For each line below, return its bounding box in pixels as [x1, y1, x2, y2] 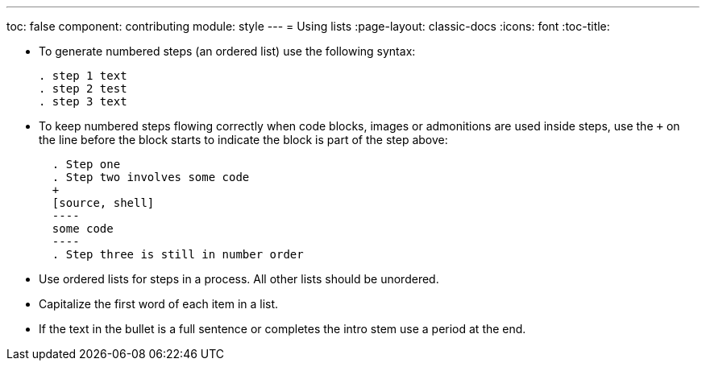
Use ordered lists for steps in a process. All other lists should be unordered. [39, 272, 439, 286]
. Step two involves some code [52, 171, 250, 183]
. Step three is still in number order [52, 248, 304, 261]
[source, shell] [52, 196, 155, 209]
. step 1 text [39, 69, 127, 82]
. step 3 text [39, 95, 127, 108]
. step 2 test [39, 82, 127, 95]
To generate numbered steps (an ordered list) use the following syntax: [39, 44, 416, 58]
